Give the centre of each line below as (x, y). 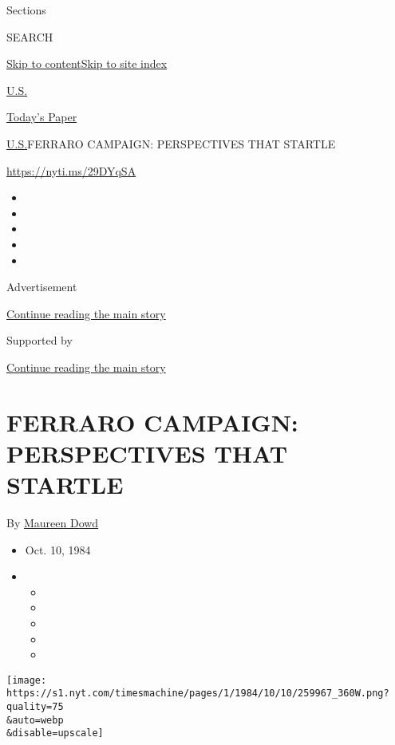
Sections (26, 10)
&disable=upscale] (55, 733)
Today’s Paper (42, 117)
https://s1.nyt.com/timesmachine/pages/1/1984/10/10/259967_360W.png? (198, 694)
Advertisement (42, 287)
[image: (27, 680)
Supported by (39, 340)
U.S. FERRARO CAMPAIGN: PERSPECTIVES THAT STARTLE (171, 143)
